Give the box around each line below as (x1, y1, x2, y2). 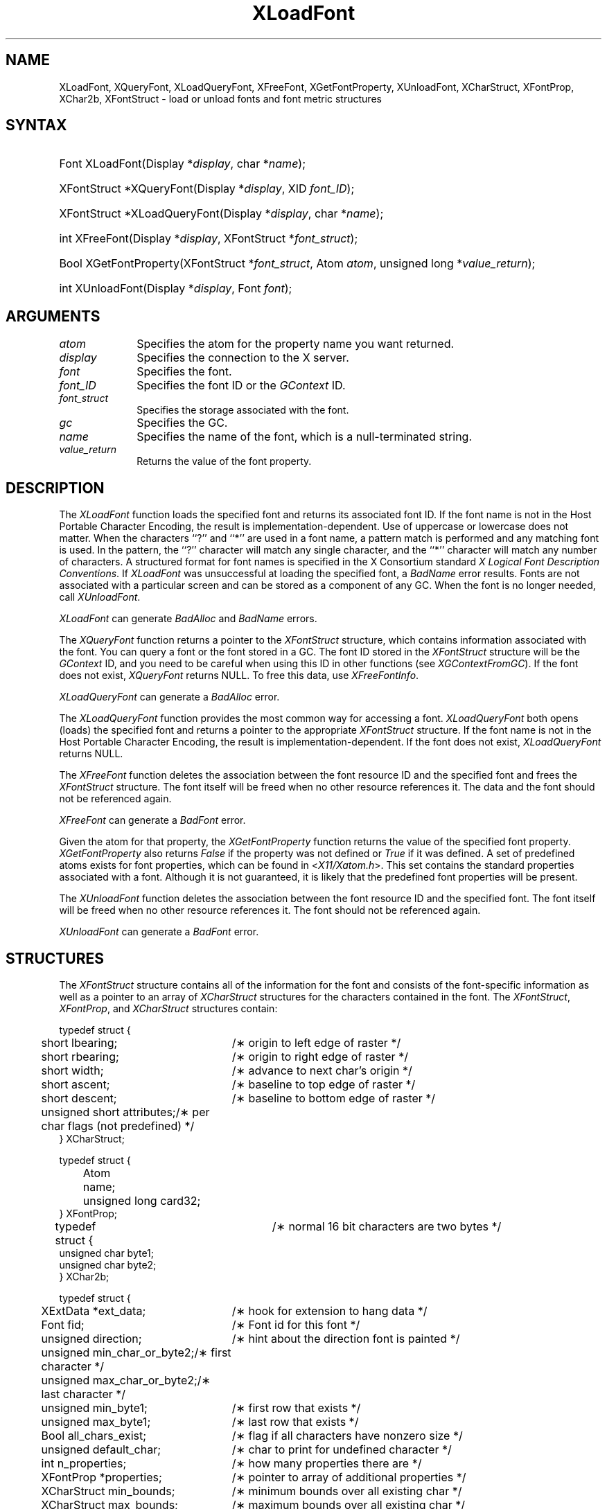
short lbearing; (41, 1035, 118, 1050)
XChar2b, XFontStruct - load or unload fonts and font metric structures (59, 92, 382, 105)
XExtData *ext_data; (41, 1303, 146, 1318)
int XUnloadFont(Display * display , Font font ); (59, 281, 292, 296)
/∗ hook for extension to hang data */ (231, 1303, 428, 1318)
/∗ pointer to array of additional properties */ (231, 1470, 466, 1484)
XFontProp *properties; (41, 1470, 162, 1484)
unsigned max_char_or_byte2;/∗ (41, 1373, 211, 1387)
